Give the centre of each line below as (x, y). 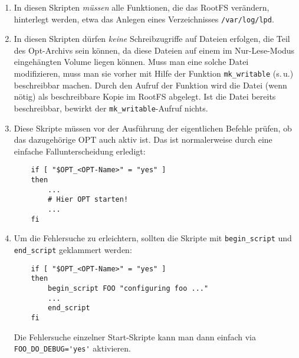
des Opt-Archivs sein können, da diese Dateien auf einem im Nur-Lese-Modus (154, 50)
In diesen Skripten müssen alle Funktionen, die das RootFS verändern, (142, 7)
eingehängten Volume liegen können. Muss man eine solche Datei (131, 62)
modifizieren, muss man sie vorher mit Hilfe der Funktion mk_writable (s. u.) (154, 73)
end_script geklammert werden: (73, 249)
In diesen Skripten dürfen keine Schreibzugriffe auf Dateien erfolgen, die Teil (152, 39)
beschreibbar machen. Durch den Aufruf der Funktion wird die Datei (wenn (150, 85)
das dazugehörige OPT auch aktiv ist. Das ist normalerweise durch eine (143, 139)
